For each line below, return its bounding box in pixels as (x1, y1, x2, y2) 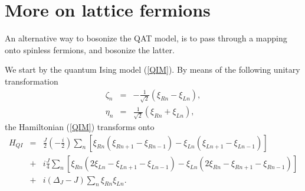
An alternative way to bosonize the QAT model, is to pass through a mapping (5, 32, 287, 44)
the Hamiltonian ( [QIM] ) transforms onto (5, 120, 155, 132)
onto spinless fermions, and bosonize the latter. (5, 43, 175, 56)
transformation (5, 75, 58, 87)
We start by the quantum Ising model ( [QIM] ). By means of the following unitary (5, 63, 300, 76)
